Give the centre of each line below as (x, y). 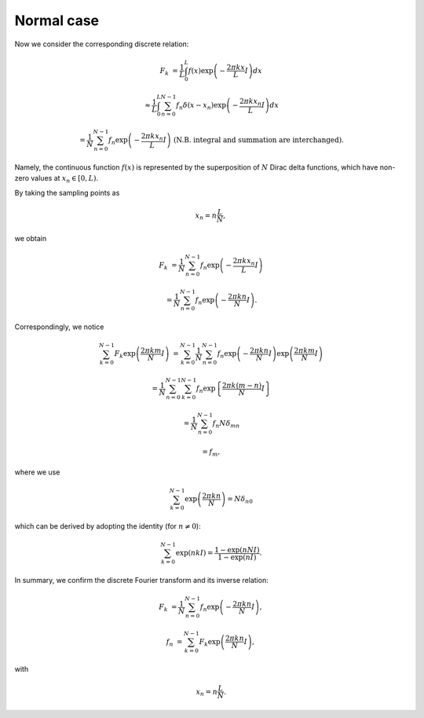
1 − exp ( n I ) (237, 557)
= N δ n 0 (239, 500)
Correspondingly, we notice (59, 327)
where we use (37, 472)
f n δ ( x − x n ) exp (201, 106)
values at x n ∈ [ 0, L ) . (64, 179)
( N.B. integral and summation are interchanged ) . (259, 140)
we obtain (31, 238)
